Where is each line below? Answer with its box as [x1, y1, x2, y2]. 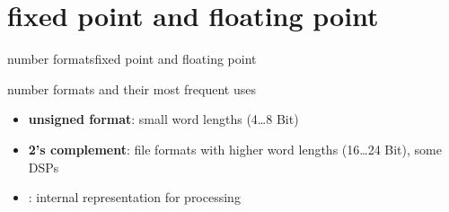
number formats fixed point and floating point [7, 49, 257, 68]
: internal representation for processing [28, 188, 241, 207]
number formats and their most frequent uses [7, 79, 256, 98]
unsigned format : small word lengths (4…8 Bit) [28, 110, 299, 128]
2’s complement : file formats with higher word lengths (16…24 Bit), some [28, 139, 442, 158]
